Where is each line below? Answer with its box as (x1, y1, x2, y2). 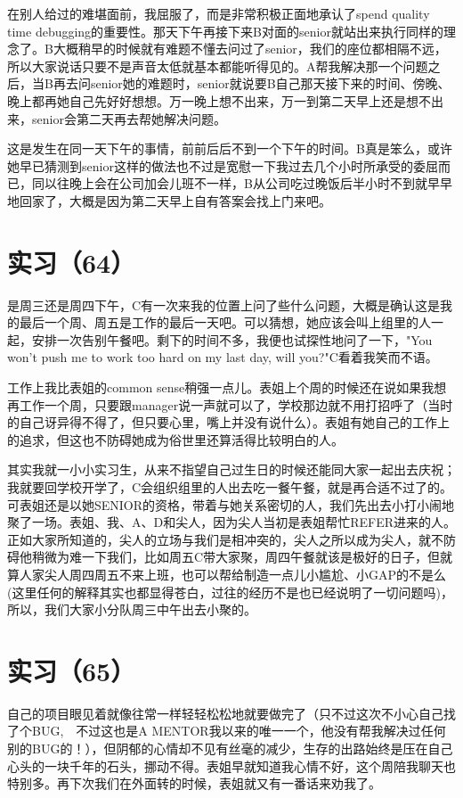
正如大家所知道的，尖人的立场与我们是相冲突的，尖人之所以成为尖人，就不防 (7, 530, 456, 548)
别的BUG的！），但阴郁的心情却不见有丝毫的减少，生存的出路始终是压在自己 (7, 739, 453, 758)
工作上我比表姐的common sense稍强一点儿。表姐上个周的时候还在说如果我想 (7, 378, 447, 397)
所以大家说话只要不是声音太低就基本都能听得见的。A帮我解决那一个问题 (7, 56, 428, 75)
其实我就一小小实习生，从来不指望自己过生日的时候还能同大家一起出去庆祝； (7, 460, 456, 479)
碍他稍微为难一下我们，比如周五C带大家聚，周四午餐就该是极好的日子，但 (7, 547, 441, 566)
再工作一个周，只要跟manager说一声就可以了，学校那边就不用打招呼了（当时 (7, 395, 453, 414)
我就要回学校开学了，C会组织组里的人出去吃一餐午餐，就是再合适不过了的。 (7, 478, 453, 496)
